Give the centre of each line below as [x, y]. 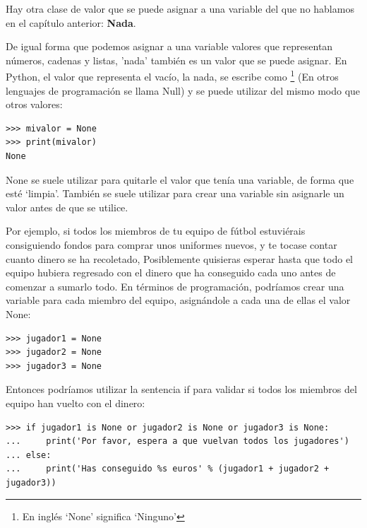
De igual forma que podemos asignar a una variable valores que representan [169, 46]
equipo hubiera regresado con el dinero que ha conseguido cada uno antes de [171, 272]
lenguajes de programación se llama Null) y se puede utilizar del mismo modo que [183, 90]
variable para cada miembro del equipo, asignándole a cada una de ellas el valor [178, 300]
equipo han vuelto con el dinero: [76, 403]
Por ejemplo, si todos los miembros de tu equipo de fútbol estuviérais [156, 231]
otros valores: [34, 104]
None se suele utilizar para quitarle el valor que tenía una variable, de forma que [180, 179]
